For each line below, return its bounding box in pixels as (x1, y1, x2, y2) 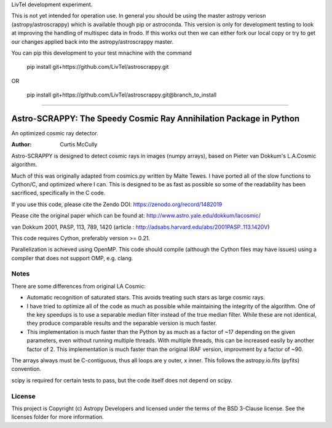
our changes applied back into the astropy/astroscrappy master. (11, 38, 174, 46)
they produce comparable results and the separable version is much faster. (26, 320, 218, 327)
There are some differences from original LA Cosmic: (11, 282, 146, 290)
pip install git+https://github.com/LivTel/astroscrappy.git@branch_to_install (26, 91, 217, 98)
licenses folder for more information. (11, 413, 104, 421)
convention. (11, 365, 42, 373)
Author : (11, 141, 32, 148)
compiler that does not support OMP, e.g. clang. (11, 254, 133, 261)
